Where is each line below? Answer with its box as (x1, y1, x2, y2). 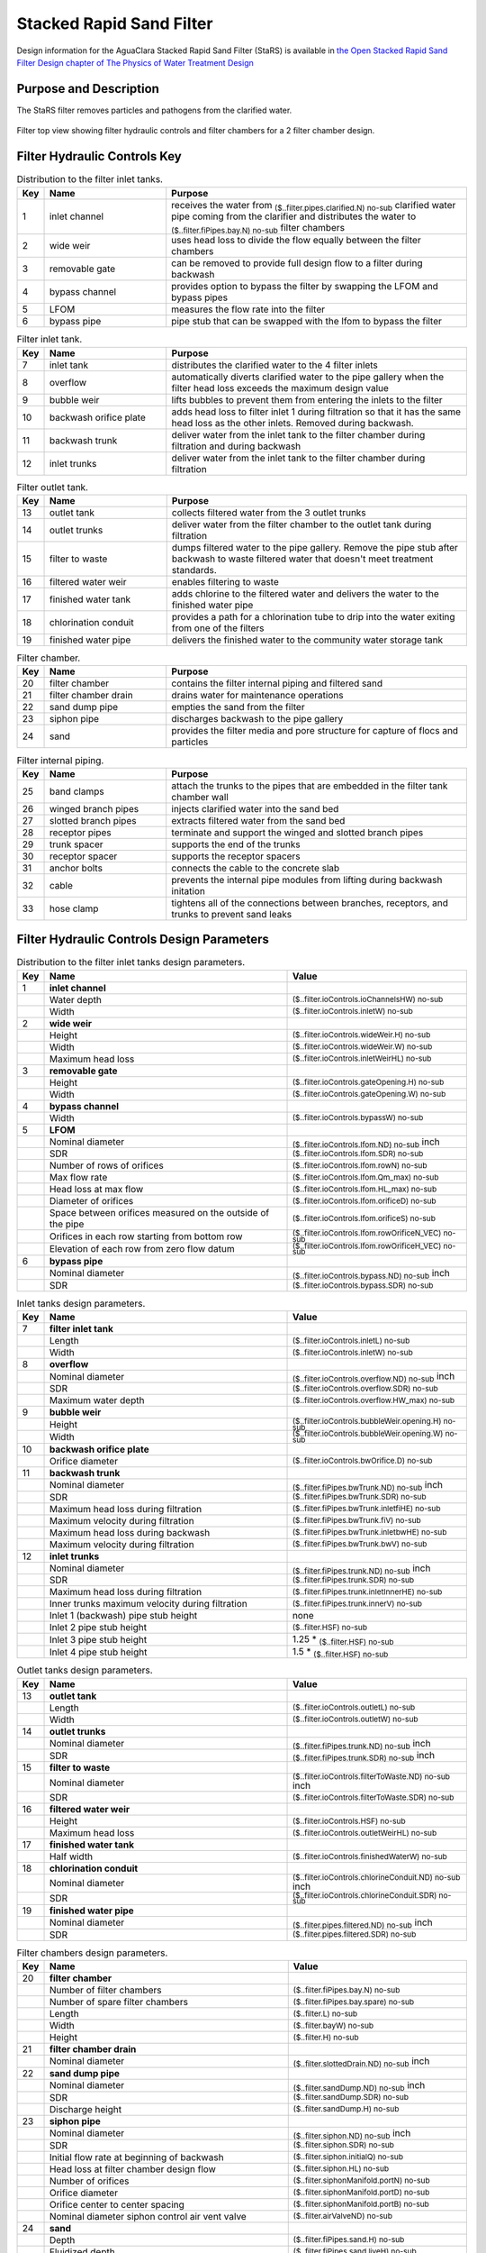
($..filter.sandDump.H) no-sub (292, 2104, 400, 2114)
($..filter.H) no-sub (292, 2032, 359, 2042)
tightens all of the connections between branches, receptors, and (171, 897, 449, 909)
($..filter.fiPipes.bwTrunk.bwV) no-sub (292, 1539, 427, 1549)
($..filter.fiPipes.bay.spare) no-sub (292, 1996, 414, 2007)
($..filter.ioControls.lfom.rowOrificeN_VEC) (292, 1228, 442, 1238)
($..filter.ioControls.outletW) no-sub (292, 1714, 418, 1725)
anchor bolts (49, 862, 103, 874)
